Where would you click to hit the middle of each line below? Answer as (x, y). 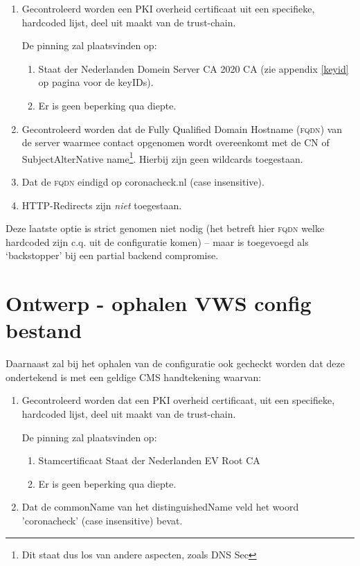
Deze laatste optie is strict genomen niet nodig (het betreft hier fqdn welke (165, 228)
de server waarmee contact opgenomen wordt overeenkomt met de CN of (175, 142)
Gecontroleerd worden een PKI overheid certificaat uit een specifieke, (168, 8)
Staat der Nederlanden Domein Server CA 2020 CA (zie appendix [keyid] (193, 68)
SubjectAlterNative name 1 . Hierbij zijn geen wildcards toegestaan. (162, 157)
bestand (44, 330)
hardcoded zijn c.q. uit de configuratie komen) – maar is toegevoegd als (157, 241)
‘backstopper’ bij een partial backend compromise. (112, 255)
